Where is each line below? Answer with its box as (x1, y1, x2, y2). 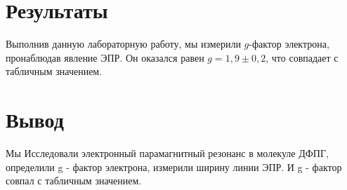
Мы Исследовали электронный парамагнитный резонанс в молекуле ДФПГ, (6, 146, 329, 161)
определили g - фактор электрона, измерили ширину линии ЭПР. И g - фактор (6, 159, 342, 174)
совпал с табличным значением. (6, 173, 142, 188)
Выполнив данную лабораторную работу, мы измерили (6, 36, 241, 51)
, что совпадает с (266, 50, 339, 65)
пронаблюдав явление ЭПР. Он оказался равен (6, 50, 204, 65)
